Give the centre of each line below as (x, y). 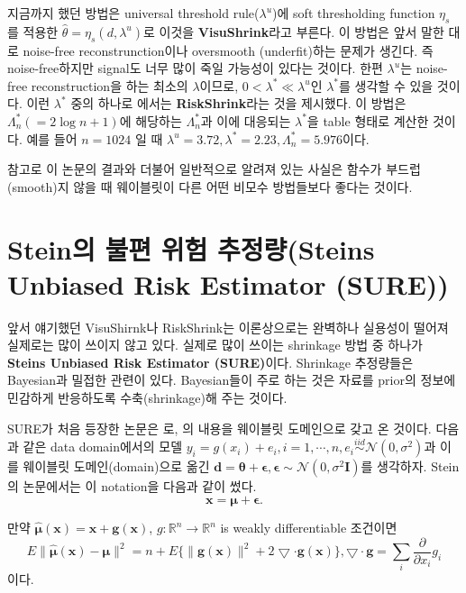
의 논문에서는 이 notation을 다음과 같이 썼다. (132, 486)
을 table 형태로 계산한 (368, 120)
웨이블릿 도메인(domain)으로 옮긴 (116, 466)
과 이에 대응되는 (246, 120)
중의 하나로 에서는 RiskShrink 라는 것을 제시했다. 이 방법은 (238, 103)
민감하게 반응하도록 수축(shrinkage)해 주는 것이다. (147, 398)
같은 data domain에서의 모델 (103, 447)
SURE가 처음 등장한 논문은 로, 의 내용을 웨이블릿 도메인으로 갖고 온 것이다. (219, 428)
